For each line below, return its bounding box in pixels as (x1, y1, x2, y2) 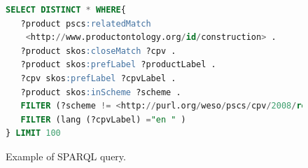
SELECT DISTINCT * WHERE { (6, 5, 126, 15)
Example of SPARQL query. (6, 148, 126, 163)
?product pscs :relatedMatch (20, 18, 151, 29)
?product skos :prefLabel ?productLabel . (20, 59, 216, 70)
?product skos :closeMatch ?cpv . (20, 45, 176, 56)
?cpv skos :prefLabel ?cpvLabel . (20, 73, 176, 83)
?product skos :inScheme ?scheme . (20, 87, 181, 97)
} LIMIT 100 (6, 128, 61, 139)
